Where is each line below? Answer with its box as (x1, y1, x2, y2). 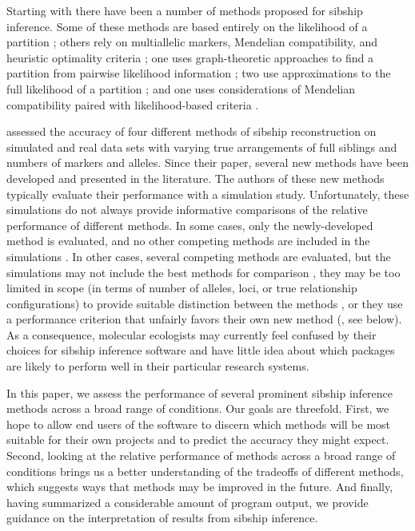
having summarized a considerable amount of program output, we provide (6, 493, 369, 510)
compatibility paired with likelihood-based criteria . (6, 96, 259, 113)
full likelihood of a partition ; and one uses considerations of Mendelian (6, 80, 356, 97)
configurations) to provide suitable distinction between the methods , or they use (6, 295, 403, 311)
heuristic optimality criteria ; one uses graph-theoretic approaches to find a (6, 49, 374, 65)
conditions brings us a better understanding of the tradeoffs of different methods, (6, 462, 404, 479)
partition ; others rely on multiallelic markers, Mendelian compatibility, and (6, 34, 377, 50)
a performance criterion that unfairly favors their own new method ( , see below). (6, 311, 402, 327)
